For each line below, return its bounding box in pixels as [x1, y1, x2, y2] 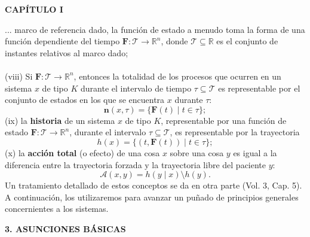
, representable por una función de [161, 114, 287, 126]
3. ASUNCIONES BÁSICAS [5, 222, 126, 235]
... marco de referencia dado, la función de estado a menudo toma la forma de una [5, 23, 305, 35]
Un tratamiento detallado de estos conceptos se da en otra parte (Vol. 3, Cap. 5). [5, 179, 302, 192]
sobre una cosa [170, 146, 224, 159]
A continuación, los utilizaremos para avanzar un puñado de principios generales [5, 190, 299, 203]
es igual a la [233, 146, 277, 159]
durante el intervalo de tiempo [80, 81, 192, 94]
